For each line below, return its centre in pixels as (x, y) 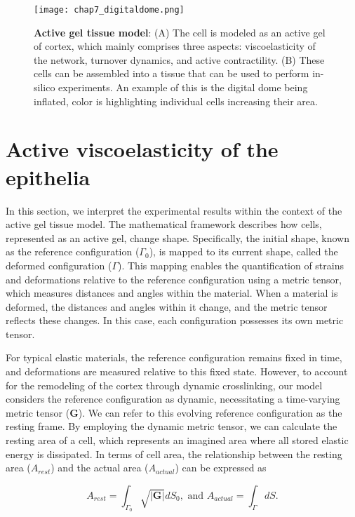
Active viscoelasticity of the (142, 149)
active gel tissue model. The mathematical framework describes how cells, (164, 224)
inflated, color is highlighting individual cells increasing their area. (176, 101)
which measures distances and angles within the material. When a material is (172, 293)
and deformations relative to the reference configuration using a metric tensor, (174, 279)
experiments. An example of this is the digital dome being (183, 87)
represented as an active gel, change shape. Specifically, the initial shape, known (177, 237)
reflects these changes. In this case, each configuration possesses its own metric (175, 320)
